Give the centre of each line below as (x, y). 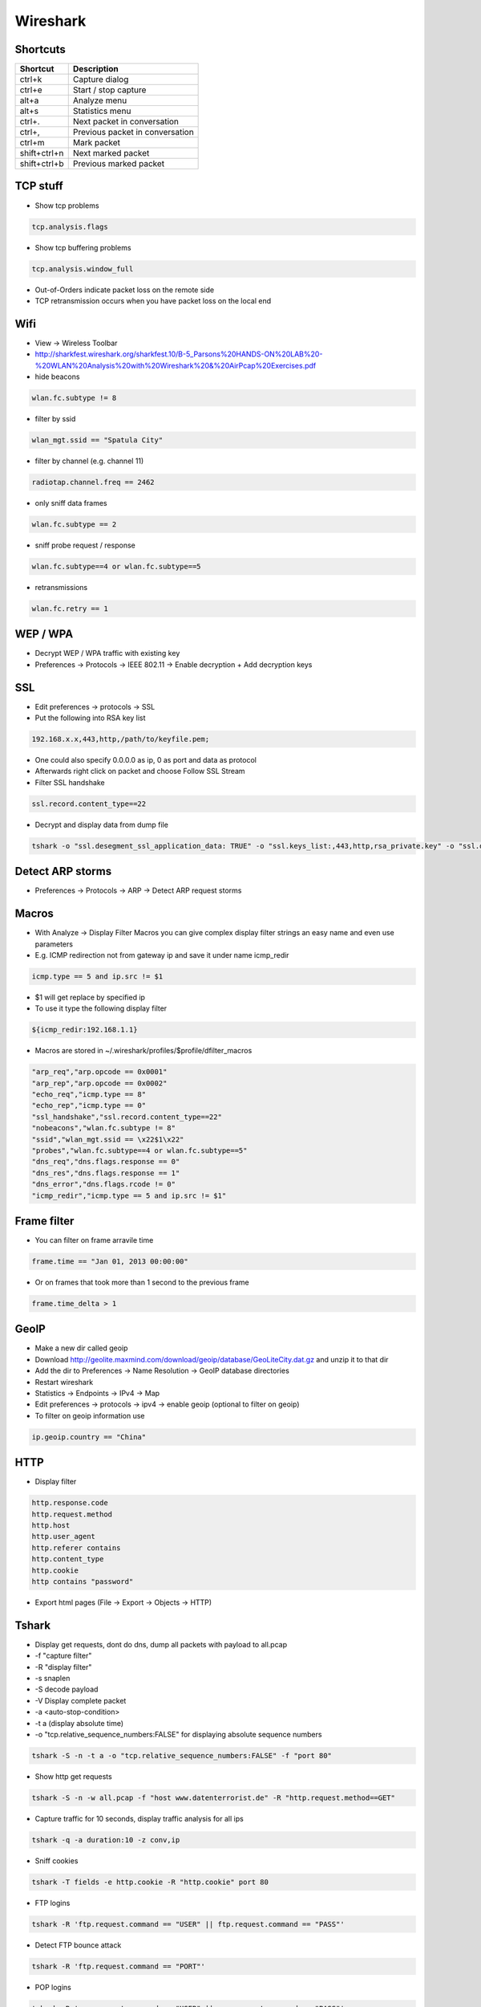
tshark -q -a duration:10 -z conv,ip (106, 1840)
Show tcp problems (67, 206)
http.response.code (70, 1503)
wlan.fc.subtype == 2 (74, 524)
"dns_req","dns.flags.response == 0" (106, 1162)
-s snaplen (53, 1679)
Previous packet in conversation (133, 132)
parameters (54, 944)
